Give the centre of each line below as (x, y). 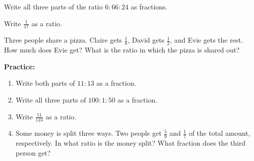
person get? (33, 152)
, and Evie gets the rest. (206, 40)
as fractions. (149, 6)
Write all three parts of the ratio (53, 6)
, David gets (146, 40)
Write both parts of (45, 83)
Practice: (20, 66)
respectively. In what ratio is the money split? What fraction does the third (130, 143)
